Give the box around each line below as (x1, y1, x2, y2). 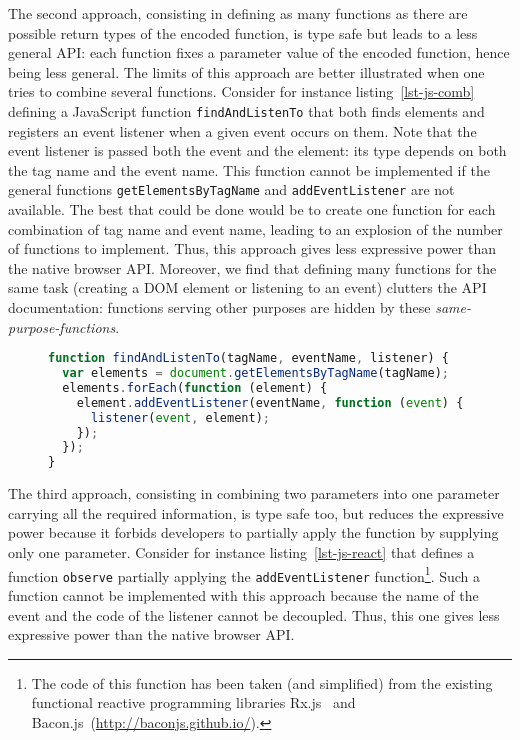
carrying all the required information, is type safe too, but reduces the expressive (8, 502, 504, 523)
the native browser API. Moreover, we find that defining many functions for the (8, 257, 497, 278)
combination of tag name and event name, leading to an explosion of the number (8, 218, 503, 239)
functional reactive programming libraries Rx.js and (31, 692, 356, 713)
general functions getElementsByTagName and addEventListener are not (8, 179, 455, 200)
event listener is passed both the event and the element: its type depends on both (8, 140, 507, 161)
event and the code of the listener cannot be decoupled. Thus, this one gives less (8, 604, 500, 625)
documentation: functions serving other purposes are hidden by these (8, 297, 431, 318)
